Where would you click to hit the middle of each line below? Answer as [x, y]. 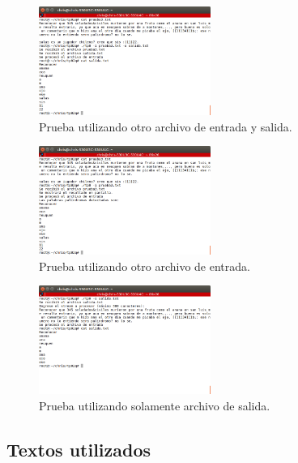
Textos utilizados [79, 449]
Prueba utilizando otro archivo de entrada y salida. [166, 126]
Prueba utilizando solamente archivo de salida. [155, 405]
